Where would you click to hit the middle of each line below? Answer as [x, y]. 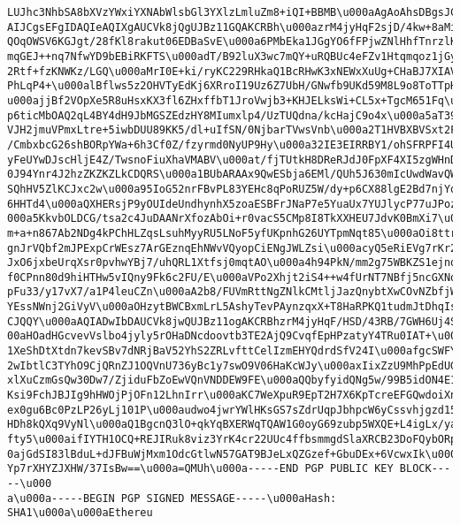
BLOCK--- [425, 469]
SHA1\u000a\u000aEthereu [80, 513]
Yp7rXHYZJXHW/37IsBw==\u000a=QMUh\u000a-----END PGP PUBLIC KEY [200, 469]
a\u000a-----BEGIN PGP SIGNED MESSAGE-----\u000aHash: [172, 498]
